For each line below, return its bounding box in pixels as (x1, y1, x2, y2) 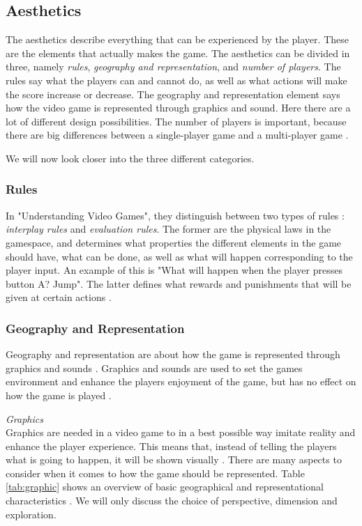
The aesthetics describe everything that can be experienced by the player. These (6, 32, 349, 47)
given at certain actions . (6, 290, 112, 304)
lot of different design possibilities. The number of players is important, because (6, 114, 347, 128)
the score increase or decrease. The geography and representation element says (6, 86, 340, 101)
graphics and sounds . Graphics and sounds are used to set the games (6, 360, 303, 375)
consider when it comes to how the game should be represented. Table (6, 465, 305, 480)
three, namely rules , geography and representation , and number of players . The (6, 59, 341, 74)
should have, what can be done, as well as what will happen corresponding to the (6, 249, 353, 263)
